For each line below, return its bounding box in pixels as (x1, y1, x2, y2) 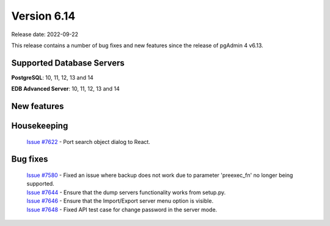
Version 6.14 (11, 9, 76, 23)
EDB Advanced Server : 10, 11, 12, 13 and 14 (11, 85, 120, 92)
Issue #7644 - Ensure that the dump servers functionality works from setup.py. (26, 189, 226, 196)
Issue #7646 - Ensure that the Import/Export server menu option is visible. (26, 197, 214, 205)
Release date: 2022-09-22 (11, 31, 79, 38)
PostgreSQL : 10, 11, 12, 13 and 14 (11, 73, 94, 81)
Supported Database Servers (11, 58, 125, 68)
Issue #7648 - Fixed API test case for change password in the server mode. (26, 206, 218, 213)
